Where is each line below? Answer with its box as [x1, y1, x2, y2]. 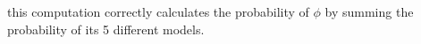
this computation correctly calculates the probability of [7, 3, 309, 20]
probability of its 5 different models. [7, 19, 205, 38]
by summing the [324, 3, 414, 20]
